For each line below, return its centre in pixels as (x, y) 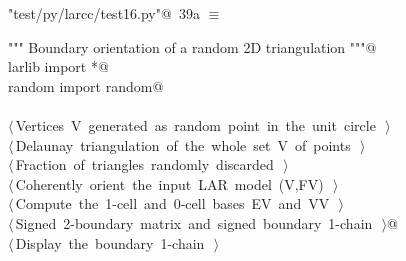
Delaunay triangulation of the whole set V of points (183, 144)
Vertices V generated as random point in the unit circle (195, 124)
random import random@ (86, 85)
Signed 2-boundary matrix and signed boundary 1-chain (194, 222)
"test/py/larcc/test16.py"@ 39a (104, 13)
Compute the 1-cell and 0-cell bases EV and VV (172, 203)
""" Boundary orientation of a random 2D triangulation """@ (192, 46)
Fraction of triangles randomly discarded (144, 164)
